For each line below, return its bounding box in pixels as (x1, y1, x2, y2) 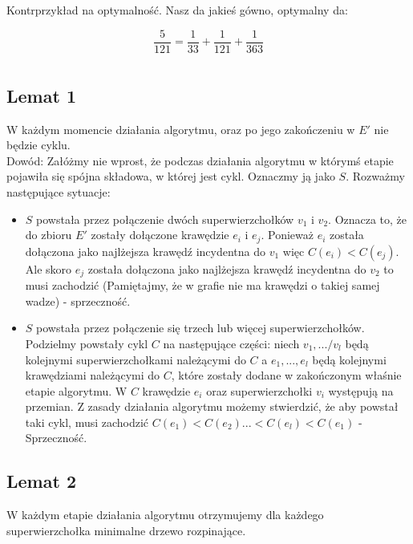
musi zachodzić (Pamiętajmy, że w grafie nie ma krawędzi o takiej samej (25, 277, 380, 294)
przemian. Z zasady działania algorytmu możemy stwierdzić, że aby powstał (25, 398, 399, 415)
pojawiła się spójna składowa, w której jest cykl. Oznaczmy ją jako (6, 168, 335, 185)
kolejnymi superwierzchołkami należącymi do (25, 351, 246, 367)
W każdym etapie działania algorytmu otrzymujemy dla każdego (6, 506, 324, 523)
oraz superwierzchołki (206, 382, 313, 399)
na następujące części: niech (163, 335, 300, 351)
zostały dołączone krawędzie (91, 226, 229, 243)
